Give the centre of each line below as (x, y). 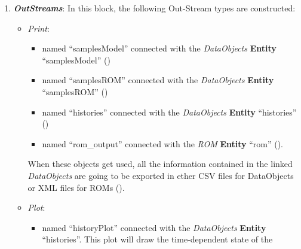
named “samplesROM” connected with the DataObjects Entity (158, 80)
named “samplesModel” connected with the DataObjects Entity (159, 48)
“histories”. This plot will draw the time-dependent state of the (157, 239)
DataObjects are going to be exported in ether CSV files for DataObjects (161, 175)
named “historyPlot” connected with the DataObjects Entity (154, 227)
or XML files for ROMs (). (76, 187)
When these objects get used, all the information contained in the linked (160, 164)
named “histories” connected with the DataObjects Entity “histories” (169, 112)
